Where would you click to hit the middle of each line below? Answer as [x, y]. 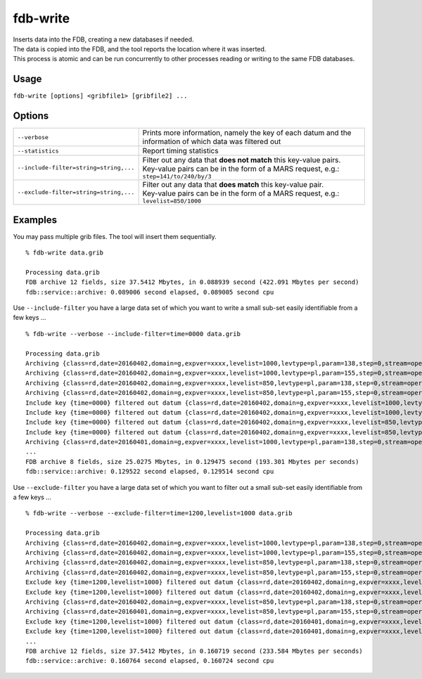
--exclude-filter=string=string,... [76, 192]
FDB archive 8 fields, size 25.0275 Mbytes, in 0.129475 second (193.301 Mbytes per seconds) [192, 461]
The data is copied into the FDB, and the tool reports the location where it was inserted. [140, 48]
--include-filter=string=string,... [76, 168]
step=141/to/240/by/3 [177, 177]
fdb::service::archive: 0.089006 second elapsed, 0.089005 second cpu [150, 292]
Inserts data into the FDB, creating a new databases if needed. [103, 39]
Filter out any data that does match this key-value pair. [233, 185]
